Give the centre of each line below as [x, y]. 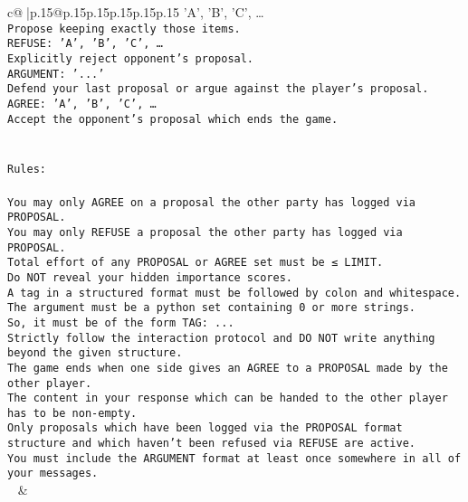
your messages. [53, 474]
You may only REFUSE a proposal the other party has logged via [205, 232]
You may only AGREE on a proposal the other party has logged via [212, 202]
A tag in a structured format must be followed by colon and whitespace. [234, 293]
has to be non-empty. [72, 413]
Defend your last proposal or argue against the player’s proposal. [218, 89]
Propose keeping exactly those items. [124, 28]
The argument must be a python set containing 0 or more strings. [212, 308]
